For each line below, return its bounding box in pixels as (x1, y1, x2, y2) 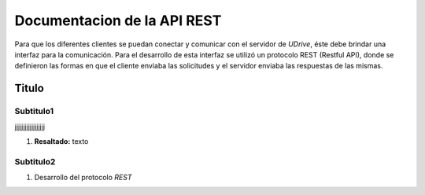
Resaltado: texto (34, 136, 89, 145)
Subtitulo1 (14, 106, 54, 117)
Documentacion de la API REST (14, 12, 222, 29)
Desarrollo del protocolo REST (34, 173, 132, 182)
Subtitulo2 (14, 156, 56, 167)
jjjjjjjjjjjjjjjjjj (14, 122, 46, 131)
